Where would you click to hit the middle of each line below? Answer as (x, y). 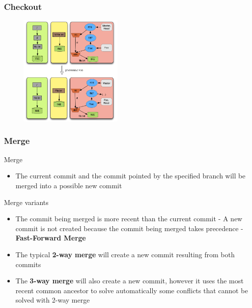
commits (28, 264)
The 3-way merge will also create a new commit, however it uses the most (129, 281)
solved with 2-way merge (53, 300)
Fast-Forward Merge (51, 238)
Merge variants (26, 202)
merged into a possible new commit (69, 185)
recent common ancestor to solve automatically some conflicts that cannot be (132, 290)
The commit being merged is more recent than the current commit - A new (129, 219)
